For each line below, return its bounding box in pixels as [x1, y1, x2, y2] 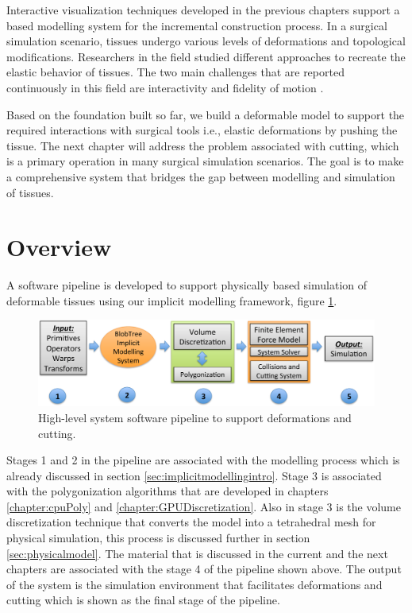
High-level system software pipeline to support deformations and [38, 409, 352, 425]
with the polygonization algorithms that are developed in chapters [6, 483, 329, 499]
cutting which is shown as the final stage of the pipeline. [6, 592, 280, 608]
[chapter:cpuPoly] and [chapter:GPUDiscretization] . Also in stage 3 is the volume [6, 498, 401, 514]
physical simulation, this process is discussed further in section [6, 530, 310, 546]
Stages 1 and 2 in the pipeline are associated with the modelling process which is [6, 452, 400, 468]
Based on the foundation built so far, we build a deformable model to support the [6, 106, 405, 122]
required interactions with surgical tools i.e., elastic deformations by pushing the [6, 122, 398, 138]
